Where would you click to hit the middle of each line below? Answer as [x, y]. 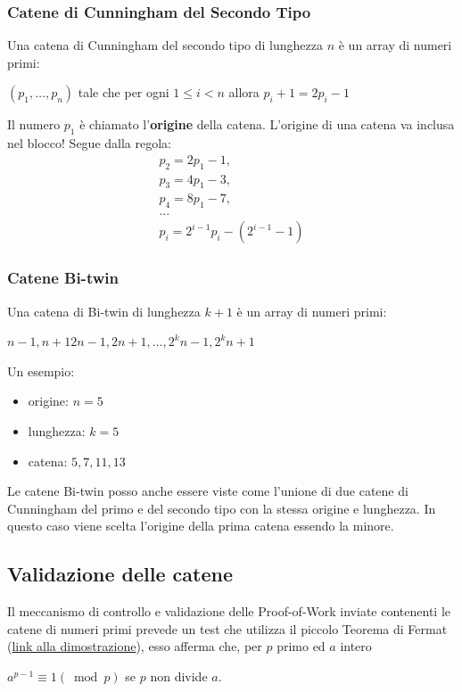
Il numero [34, 124]
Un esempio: [41, 371]
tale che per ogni [124, 92]
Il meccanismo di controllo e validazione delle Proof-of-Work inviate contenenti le [229, 611]
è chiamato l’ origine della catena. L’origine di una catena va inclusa [267, 124]
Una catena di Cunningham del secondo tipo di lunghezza [165, 45]
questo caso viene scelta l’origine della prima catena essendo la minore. [201, 526]
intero [356, 646]
